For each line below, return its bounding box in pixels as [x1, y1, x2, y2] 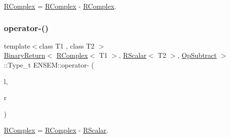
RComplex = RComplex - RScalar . [4, 125, 108, 135]
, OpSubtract [177, 50, 217, 60]
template [4, 40, 30, 51]
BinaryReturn [4, 50, 45, 60]
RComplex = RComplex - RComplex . [4, 1, 117, 11]
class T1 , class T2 [39, 40, 95, 51]
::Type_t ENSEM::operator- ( [4, 60, 94, 69]
